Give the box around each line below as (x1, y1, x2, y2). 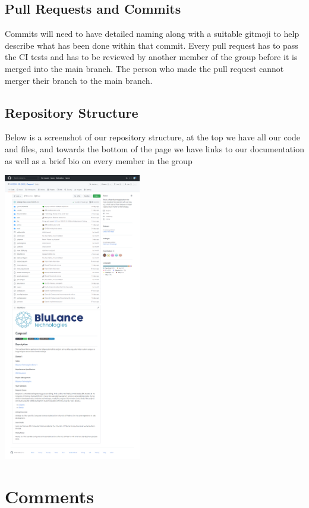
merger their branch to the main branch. (5, 74, 153, 86)
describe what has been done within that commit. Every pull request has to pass (5, 39, 298, 51)
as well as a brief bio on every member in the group (5, 154, 193, 167)
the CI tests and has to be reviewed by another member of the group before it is (5, 51, 298, 63)
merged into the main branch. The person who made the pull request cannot (5, 62, 284, 74)
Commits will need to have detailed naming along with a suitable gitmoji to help (5, 27, 299, 40)
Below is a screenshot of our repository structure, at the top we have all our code (5, 131, 301, 143)
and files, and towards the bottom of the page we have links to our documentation (5, 142, 304, 155)
